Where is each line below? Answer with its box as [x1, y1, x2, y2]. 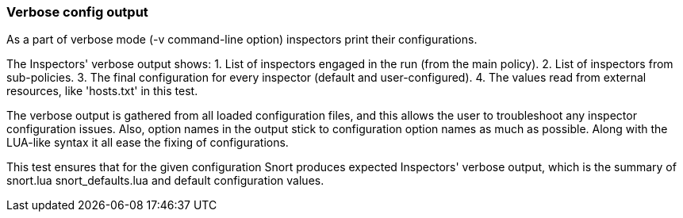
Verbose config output [6, 4, 148, 20]
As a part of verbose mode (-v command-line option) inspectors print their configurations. [6, 33, 478, 47]
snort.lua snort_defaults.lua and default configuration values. [6, 174, 324, 188]
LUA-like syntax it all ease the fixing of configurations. [6, 136, 289, 150]
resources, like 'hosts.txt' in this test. [6, 84, 198, 98]
